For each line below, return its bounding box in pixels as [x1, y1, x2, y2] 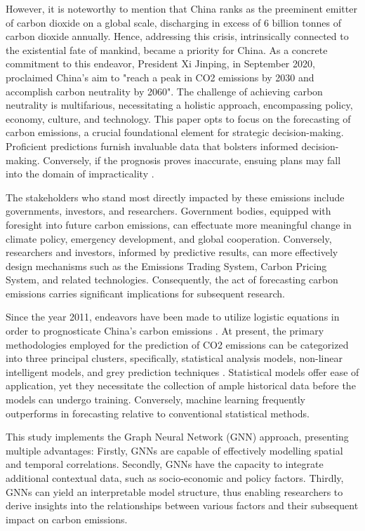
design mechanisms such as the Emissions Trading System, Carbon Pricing [6, 258, 327, 273]
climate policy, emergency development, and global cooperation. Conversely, [6, 231, 332, 246]
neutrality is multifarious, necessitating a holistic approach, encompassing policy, [6, 98, 353, 112]
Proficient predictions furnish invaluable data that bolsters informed [6, 138, 298, 153]
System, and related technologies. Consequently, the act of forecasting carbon [6, 272, 338, 287]
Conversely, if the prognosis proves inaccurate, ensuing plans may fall [43, 152, 341, 167]
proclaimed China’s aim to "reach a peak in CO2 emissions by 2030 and [6, 69, 314, 84]
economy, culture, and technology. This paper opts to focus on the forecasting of [6, 111, 351, 126]
